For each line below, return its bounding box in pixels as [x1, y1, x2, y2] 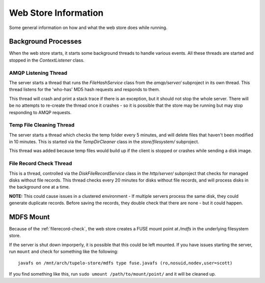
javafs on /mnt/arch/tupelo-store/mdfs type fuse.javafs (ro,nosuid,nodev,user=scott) [18, 260, 233, 266]
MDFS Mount [9, 213, 50, 221]
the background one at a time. [9, 184, 70, 190]
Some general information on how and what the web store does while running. [9, 25, 168, 31]
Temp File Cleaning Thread [9, 122, 75, 128]
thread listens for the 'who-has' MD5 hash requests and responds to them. [9, 87, 160, 93]
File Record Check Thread [9, 160, 72, 167]
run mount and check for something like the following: [9, 249, 119, 254]
